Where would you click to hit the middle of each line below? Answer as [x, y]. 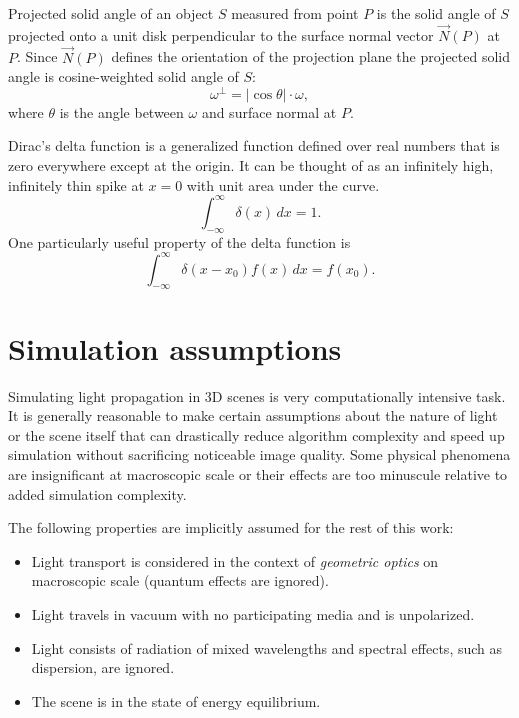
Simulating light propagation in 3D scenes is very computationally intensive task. [257, 395]
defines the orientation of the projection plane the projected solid [311, 56]
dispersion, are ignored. [103, 667]
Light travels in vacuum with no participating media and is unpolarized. [253, 613]
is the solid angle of [436, 13]
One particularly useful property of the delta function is [179, 241]
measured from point [295, 13]
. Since [37, 56]
